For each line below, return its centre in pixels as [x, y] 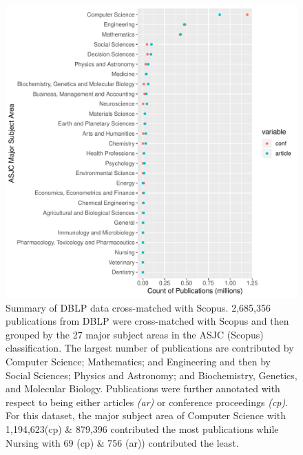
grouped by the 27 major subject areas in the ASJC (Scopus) [135, 334]
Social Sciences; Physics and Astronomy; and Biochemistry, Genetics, [151, 375]
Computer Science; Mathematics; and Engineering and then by [138, 361]
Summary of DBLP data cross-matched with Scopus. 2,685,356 [138, 307]
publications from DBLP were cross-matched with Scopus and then [147, 321]
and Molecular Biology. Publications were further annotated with [143, 388]
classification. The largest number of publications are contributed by [150, 348]
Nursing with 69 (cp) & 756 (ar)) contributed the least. [122, 442]
